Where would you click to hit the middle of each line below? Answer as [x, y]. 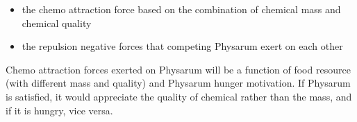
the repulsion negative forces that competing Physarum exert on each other [182, 46]
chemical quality [57, 23]
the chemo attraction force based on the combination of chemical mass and [181, 9]
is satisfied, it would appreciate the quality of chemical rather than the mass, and [179, 96]
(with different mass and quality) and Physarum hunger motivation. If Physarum [178, 83]
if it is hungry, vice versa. [59, 110]
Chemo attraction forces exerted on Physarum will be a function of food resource [178, 69]
